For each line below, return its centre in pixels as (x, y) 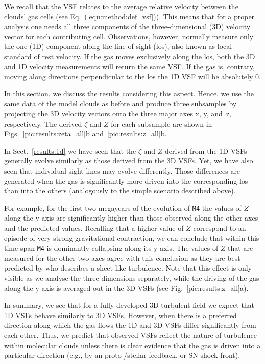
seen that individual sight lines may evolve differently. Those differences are (122, 170)
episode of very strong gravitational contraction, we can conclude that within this (132, 238)
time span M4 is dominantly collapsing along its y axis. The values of (111, 248)
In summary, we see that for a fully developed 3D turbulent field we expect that (129, 305)
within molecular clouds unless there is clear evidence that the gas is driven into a (132, 345)
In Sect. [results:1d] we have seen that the (70, 150)
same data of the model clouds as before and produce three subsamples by (121, 103)
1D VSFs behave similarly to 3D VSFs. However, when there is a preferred (121, 315)
